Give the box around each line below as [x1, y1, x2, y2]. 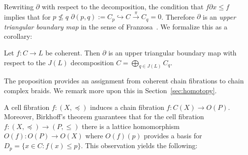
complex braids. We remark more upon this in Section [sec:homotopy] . [4, 85, 217, 96]
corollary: [4, 31, 32, 41]
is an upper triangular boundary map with [108, 48, 237, 58]
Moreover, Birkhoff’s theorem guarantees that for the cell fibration [4, 111, 204, 122]
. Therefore [161, 11, 195, 22]
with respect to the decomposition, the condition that [41, 1, 204, 11]
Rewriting [4, 1, 34, 11]
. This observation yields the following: [81, 140, 198, 151]
